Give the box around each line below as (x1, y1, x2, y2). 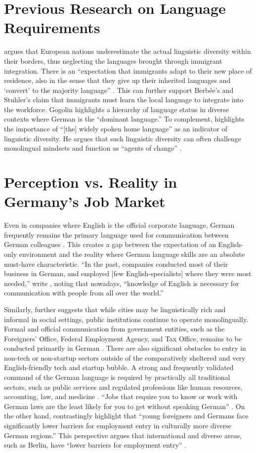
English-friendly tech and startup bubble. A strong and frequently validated (4, 362, 234, 372)
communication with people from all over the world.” (4, 288, 164, 298)
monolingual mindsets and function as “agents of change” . (4, 143, 182, 153)
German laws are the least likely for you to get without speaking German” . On (4, 401, 245, 411)
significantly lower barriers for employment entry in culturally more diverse (4, 420, 231, 431)
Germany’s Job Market (4, 191, 166, 211)
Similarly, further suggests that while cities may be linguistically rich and (4, 304, 226, 314)
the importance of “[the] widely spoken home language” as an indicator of (4, 124, 227, 134)
